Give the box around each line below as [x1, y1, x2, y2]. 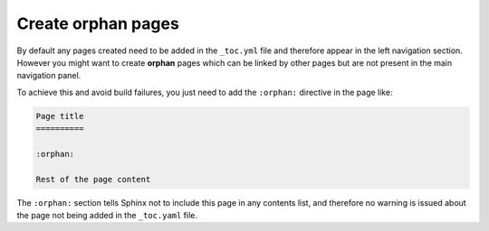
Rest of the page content [35, 174, 151, 184]
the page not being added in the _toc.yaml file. [16, 210, 198, 221]
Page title [35, 111, 84, 121]
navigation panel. [16, 70, 81, 81]
